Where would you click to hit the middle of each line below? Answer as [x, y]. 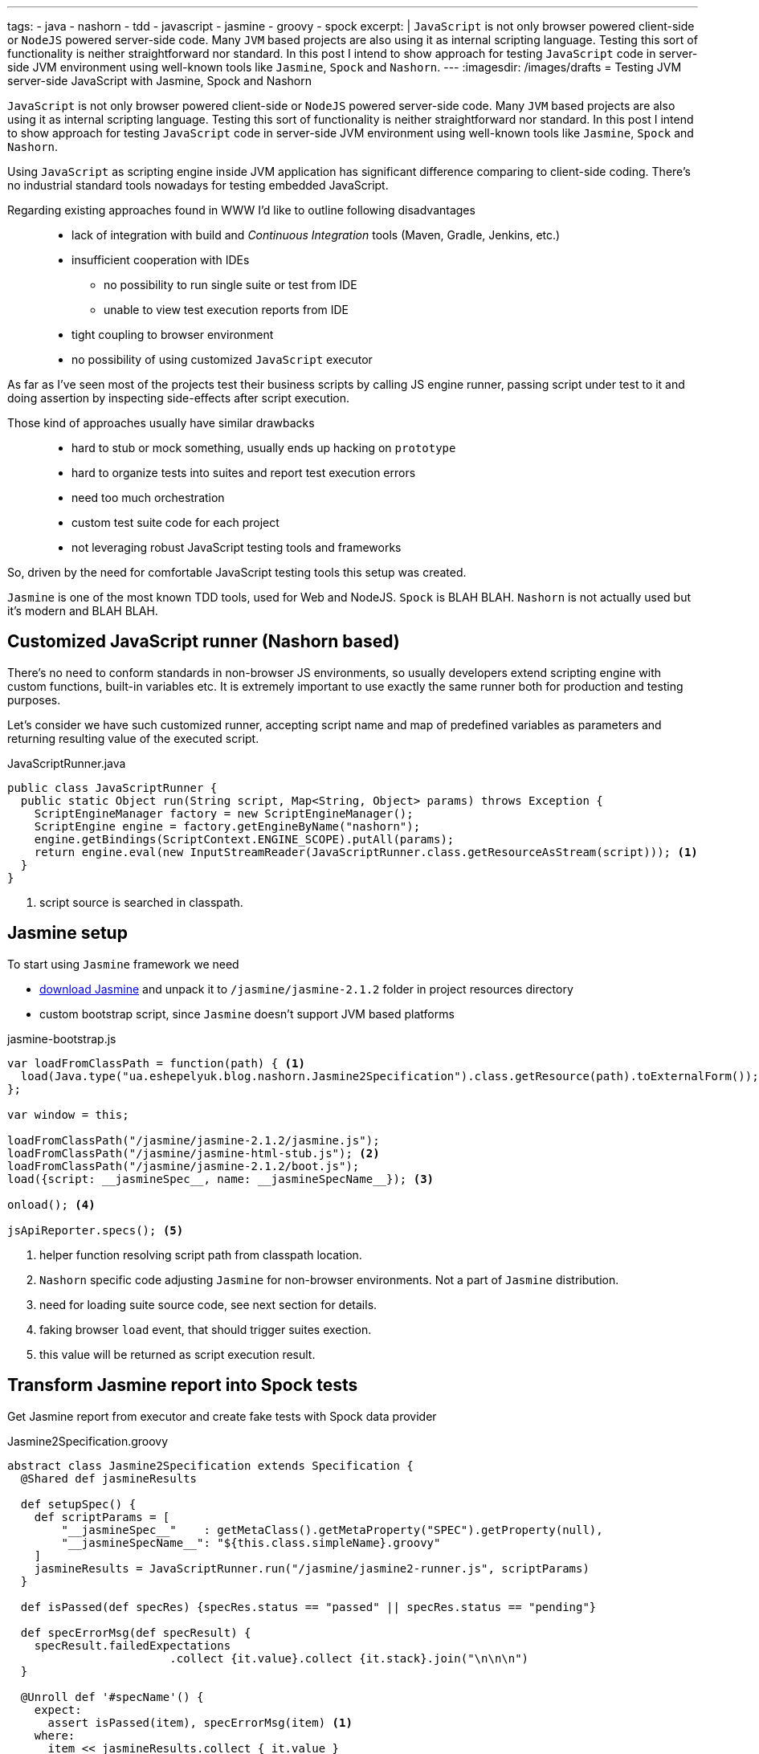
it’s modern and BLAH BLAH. [83, 611]
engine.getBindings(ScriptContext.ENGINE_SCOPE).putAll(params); [244, 839]
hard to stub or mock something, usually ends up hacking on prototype [264, 448]
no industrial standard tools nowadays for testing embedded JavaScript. [198, 185]
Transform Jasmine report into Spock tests [183, 1385]
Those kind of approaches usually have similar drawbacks [161, 423]
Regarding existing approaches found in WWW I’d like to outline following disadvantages [241, 210]
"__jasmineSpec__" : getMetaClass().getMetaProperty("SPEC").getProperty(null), [332, 1530]
